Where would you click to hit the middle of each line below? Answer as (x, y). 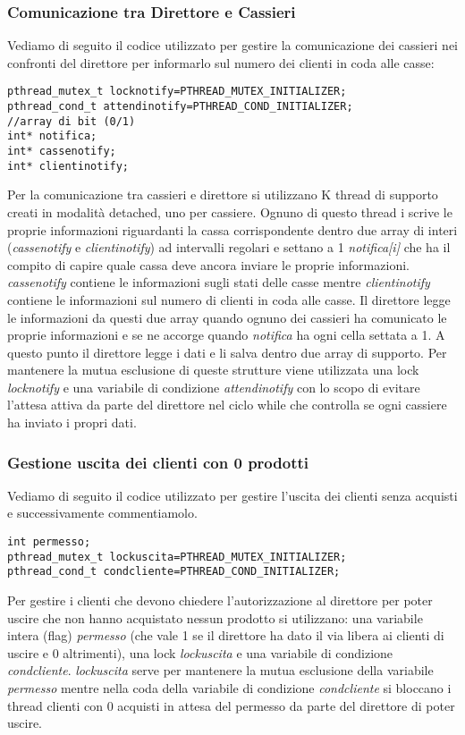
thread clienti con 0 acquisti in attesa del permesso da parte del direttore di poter (231, 705)
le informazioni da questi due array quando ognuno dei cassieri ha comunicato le (227, 317)
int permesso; (49, 542)
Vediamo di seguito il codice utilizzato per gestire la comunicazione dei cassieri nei (232, 45)
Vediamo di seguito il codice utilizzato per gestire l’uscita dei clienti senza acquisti (232, 495)
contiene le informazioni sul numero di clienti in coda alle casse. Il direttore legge (229, 299)
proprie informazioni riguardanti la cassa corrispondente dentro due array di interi (232, 229)
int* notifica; (52, 136)
